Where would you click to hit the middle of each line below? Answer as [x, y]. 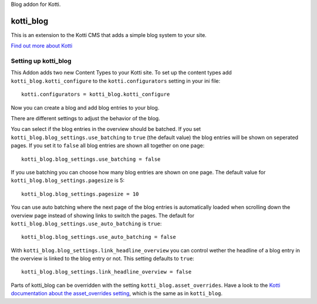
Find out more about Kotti [42, 46]
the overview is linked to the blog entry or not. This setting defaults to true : [103, 259]
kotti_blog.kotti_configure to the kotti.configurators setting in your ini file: [116, 81]
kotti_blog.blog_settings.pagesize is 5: [68, 180]
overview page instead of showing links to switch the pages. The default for [103, 215]
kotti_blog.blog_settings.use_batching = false [91, 159]
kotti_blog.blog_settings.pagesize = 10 [80, 194]
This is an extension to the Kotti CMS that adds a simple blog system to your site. [109, 35]
